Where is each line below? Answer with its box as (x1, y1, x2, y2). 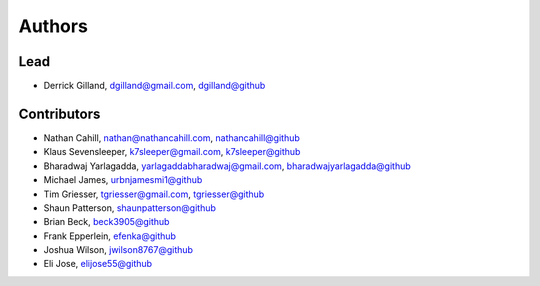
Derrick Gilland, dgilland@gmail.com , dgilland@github (43, 80, 266, 92)
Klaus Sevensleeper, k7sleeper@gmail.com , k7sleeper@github (43, 146, 301, 158)
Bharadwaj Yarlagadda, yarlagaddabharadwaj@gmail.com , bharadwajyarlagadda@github (43, 160, 412, 172)
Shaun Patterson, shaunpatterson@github (43, 201, 217, 214)
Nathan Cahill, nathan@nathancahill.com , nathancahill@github (43, 131, 300, 144)
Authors (18, 15, 89, 37)
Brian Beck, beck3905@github (43, 216, 170, 228)
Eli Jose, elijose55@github (43, 258, 153, 270)
